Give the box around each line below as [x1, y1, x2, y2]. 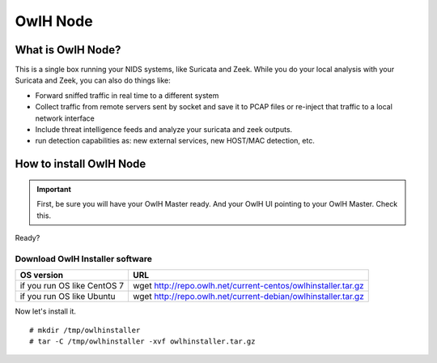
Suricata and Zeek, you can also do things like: [15, 75, 171, 85]
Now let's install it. [15, 306, 77, 316]
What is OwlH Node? [15, 43, 121, 57]
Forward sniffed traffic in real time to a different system [35, 90, 219, 100]
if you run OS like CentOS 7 [19, 280, 125, 292]
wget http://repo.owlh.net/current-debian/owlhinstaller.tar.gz [132, 291, 364, 302]
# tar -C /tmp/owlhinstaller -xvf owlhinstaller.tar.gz [29, 336, 256, 346]
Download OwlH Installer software [15, 253, 153, 264]
